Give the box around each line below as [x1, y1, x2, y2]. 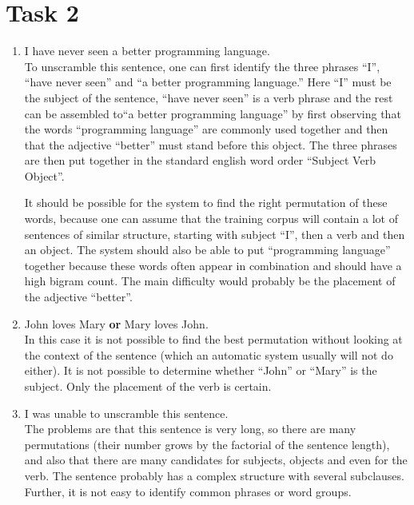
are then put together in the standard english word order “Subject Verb [24, 152, 376, 169]
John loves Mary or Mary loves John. [24, 315, 209, 332]
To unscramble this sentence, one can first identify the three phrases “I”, [24, 58, 380, 74]
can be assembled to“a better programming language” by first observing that [24, 105, 401, 121]
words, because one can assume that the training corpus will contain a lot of [24, 210, 398, 227]
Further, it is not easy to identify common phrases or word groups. [24, 483, 352, 499]
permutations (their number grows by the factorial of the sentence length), [24, 435, 390, 452]
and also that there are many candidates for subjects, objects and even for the [24, 451, 408, 468]
